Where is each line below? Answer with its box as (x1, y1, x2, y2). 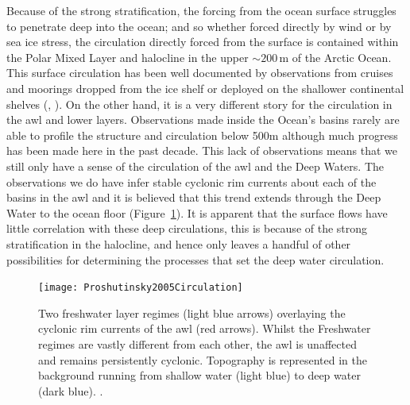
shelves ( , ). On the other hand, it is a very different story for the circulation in (6, 95, 393, 112)
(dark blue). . (38, 382, 103, 399)
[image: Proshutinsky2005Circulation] (38, 282, 243, 294)
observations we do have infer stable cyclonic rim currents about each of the (6, 173, 377, 190)
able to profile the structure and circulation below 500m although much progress (6, 126, 398, 143)
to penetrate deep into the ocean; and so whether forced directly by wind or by (6, 17, 392, 34)
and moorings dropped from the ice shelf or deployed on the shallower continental (6, 79, 404, 96)
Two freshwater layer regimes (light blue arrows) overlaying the (38, 304, 346, 321)
